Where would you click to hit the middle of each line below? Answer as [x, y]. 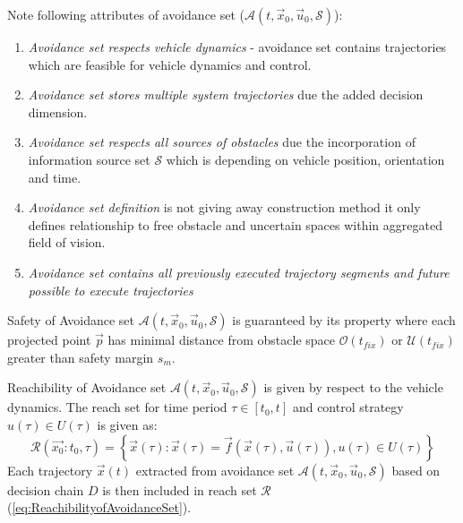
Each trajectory [50, 470]
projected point [49, 340]
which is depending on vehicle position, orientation [305, 159]
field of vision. [67, 242]
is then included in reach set [180, 489]
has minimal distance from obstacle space [221, 340]
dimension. [58, 111]
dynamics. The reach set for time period [117, 407]
